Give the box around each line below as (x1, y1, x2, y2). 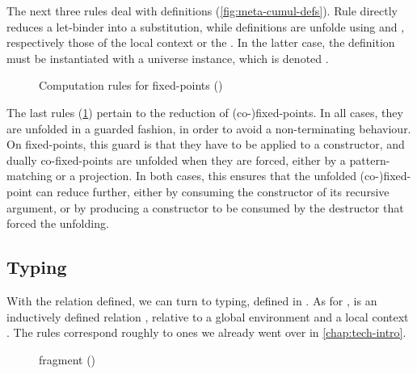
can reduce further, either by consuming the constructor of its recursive (36, 183, 390, 200)
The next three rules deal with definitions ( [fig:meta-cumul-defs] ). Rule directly (6, 2, 398, 19)
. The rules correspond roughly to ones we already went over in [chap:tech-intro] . (6, 324, 406, 341)
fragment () (39, 351, 96, 368)
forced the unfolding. (6, 215, 109, 232)
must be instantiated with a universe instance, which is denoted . (6, 49, 329, 66)
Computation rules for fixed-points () (39, 77, 223, 94)
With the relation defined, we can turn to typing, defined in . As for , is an (6, 292, 377, 309)
